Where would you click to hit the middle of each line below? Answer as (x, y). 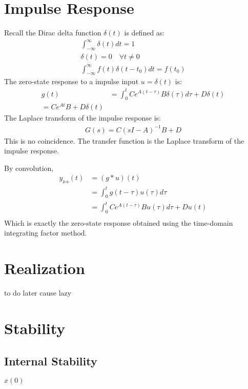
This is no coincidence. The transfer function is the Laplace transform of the (124, 140)
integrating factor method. (46, 233)
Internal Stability (51, 361)
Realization (45, 268)
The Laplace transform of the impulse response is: (82, 118)
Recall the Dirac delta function (53, 33)
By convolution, (29, 168)
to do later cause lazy (38, 293)
